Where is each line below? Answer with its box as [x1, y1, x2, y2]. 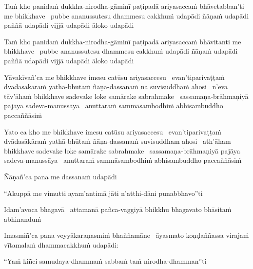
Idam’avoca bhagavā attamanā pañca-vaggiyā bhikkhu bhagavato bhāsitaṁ [4, 204, 232, 214]
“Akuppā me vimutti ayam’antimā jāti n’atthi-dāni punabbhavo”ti [4, 188, 203, 198]
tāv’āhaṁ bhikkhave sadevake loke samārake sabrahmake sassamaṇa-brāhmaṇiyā [4, 91, 249, 101]
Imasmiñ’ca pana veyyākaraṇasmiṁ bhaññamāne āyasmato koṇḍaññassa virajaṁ [4, 230, 249, 240]
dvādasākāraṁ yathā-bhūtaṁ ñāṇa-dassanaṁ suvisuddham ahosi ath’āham [4, 136, 231, 146]
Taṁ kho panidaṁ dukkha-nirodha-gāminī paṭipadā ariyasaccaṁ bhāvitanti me [4, 36, 241, 46]
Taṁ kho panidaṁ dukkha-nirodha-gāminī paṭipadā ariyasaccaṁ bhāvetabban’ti [4, 1, 244, 11]
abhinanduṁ [4, 213, 41, 224]
